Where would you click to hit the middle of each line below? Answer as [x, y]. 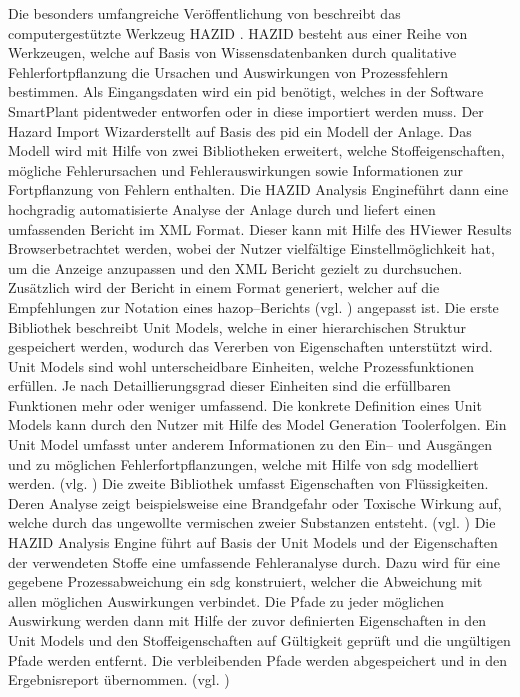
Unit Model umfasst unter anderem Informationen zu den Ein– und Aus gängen [250, 444]
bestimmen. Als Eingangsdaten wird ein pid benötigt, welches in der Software [246, 91]
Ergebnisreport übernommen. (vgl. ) [119, 679]
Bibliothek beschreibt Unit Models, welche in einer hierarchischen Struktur [237, 326]
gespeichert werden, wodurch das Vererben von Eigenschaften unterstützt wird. [250, 346]
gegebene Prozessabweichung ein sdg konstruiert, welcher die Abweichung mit [245, 581]
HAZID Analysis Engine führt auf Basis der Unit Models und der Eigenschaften [253, 542]
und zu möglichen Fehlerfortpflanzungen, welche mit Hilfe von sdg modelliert [243, 463]
